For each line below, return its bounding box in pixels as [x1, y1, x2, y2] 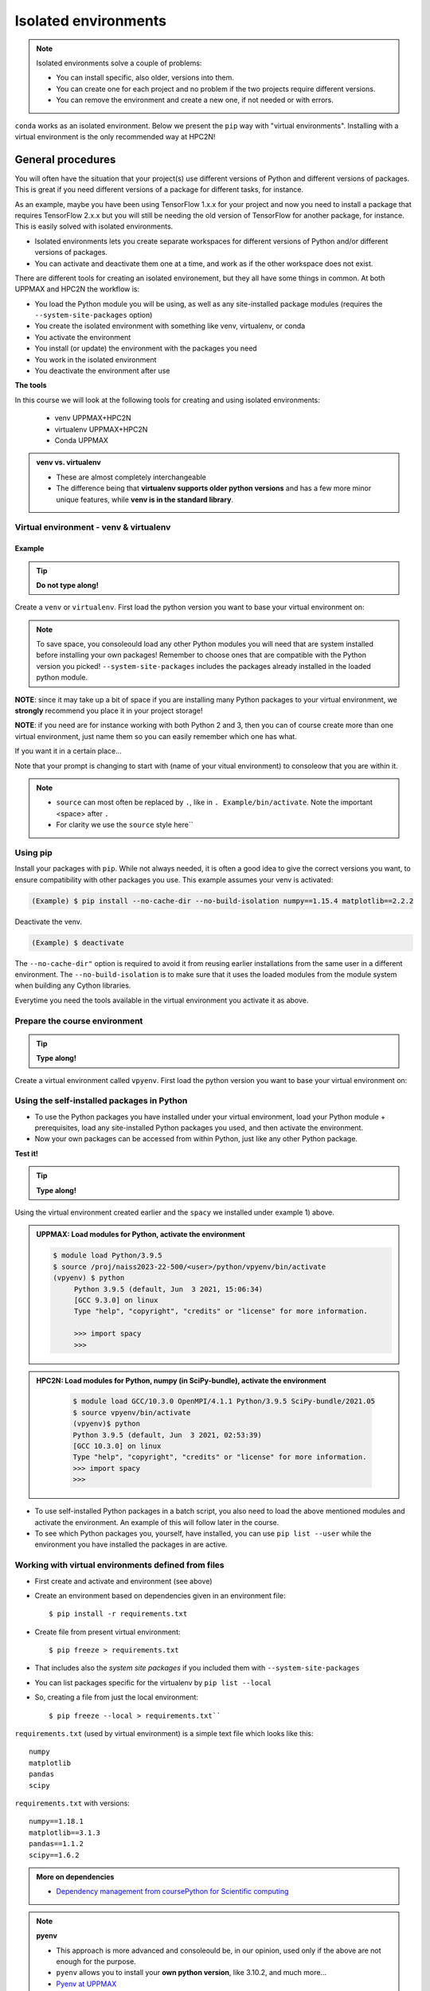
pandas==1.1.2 [29, 1840, 84, 1848]
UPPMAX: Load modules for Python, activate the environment [36, 1230, 246, 1239]
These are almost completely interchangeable [56, 472, 207, 482]
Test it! [14, 1148, 39, 1158]
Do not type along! [36, 580, 99, 589]
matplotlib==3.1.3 [29, 1828, 101, 1837]
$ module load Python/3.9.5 [53, 1251, 162, 1260]
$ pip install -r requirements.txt [49, 1610, 188, 1618]
